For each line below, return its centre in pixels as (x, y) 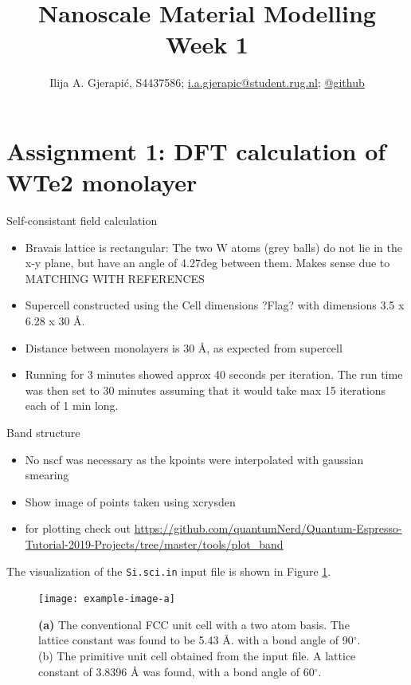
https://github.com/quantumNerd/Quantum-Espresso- (268, 528)
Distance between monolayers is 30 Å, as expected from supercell (184, 347)
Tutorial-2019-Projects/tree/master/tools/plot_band (154, 543)
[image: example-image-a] (107, 599)
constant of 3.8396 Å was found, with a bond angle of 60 (176, 671)
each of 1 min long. (72, 405)
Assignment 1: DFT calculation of (196, 150)
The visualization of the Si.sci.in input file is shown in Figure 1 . (169, 571)
